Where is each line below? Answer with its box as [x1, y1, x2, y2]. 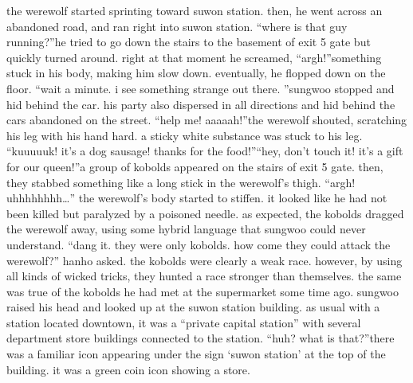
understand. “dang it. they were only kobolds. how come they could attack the [6, 236, 391, 252]
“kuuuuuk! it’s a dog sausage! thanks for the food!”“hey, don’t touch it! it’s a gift [6, 143, 403, 159]
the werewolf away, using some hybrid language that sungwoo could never [6, 221, 366, 237]
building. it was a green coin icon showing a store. [6, 361, 250, 377]
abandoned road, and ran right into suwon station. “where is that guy [6, 18, 348, 34]
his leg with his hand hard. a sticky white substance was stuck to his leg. [6, 127, 363, 143]
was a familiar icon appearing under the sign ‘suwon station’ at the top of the [6, 346, 386, 362]
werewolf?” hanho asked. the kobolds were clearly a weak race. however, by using [6, 252, 403, 268]
